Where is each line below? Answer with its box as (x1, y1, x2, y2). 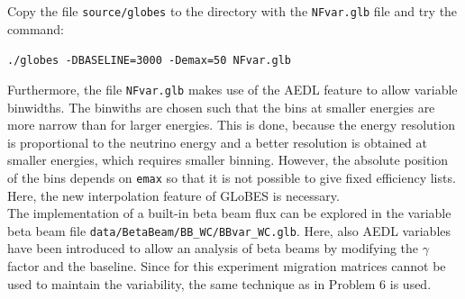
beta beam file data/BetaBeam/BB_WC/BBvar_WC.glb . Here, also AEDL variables (7, 221, 451, 240)
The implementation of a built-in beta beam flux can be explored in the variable (7, 204, 451, 222)
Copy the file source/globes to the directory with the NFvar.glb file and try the (7, 2, 458, 20)
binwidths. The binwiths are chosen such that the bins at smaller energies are (7, 97, 435, 116)
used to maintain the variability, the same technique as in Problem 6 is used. (7, 274, 432, 293)
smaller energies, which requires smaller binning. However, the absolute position (7, 150, 449, 169)
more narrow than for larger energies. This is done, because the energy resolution (7, 115, 455, 134)
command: (7, 19, 64, 38)
